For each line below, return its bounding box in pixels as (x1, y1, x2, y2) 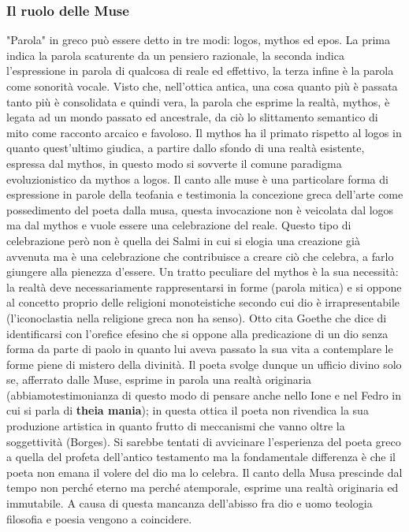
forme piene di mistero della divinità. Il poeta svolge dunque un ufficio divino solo (6, 355, 402, 372)
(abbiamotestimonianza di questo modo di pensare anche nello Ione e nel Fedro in (6, 386, 402, 403)
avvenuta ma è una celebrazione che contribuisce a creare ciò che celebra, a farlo (6, 247, 394, 264)
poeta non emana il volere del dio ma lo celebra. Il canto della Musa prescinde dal (6, 463, 403, 480)
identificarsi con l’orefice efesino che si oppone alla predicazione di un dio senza (6, 325, 389, 341)
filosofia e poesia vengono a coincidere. (6, 510, 192, 526)
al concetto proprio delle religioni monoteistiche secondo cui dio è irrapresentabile (6, 294, 400, 311)
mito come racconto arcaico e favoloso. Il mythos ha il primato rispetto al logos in (6, 124, 402, 140)
